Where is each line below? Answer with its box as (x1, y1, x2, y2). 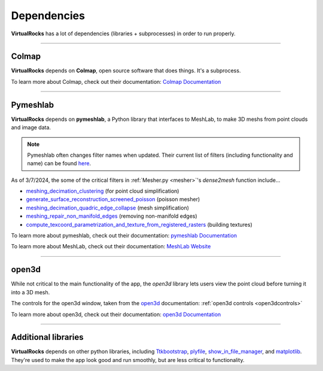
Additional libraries (11, 332, 84, 342)
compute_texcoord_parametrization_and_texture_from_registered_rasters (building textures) (26, 221, 252, 228)
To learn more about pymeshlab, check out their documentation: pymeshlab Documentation (11, 232, 237, 239)
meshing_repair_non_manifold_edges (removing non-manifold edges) (26, 212, 197, 220)
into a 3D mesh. (11, 288, 50, 296)
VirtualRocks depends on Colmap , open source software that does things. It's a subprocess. (11, 67, 241, 74)
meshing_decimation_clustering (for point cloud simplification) (26, 187, 179, 194)
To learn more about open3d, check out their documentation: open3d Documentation (11, 311, 221, 318)
